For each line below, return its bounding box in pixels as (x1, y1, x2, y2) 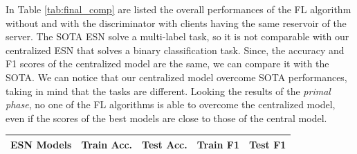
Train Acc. (81, 137, 133, 151)
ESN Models (10, 137, 72, 151)
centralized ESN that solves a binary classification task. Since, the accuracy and (6, 42, 345, 57)
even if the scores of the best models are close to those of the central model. (6, 110, 327, 125)
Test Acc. (142, 137, 187, 151)
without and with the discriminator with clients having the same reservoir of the (6, 15, 347, 30)
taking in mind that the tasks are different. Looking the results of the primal (6, 83, 331, 98)
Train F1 (196, 137, 240, 151)
